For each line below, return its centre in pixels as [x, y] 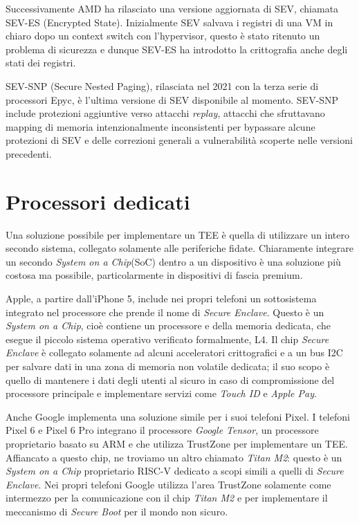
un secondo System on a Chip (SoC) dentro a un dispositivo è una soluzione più [173, 261]
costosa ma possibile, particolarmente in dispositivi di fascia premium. [154, 275]
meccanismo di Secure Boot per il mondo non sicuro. [117, 511]
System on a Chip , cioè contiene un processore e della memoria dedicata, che [168, 325]
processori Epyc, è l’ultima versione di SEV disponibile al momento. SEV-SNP [172, 99]
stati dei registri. [41, 63]
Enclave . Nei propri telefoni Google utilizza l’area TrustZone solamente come [168, 484]
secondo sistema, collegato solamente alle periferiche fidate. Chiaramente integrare [179, 248]
